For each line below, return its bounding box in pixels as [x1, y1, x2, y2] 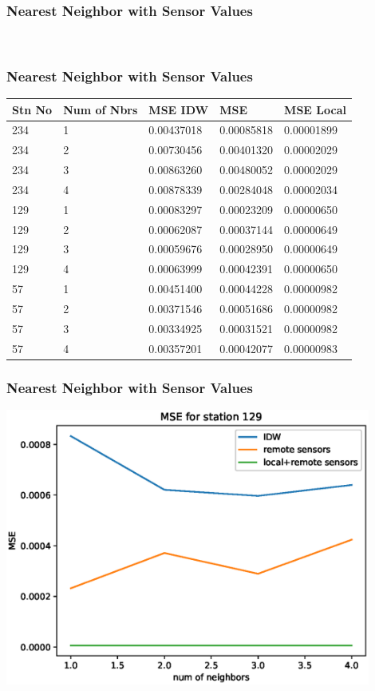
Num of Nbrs [63, 101, 138, 117]
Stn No [12, 101, 53, 117]
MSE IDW [148, 101, 209, 117]
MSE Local [284, 101, 346, 117]
